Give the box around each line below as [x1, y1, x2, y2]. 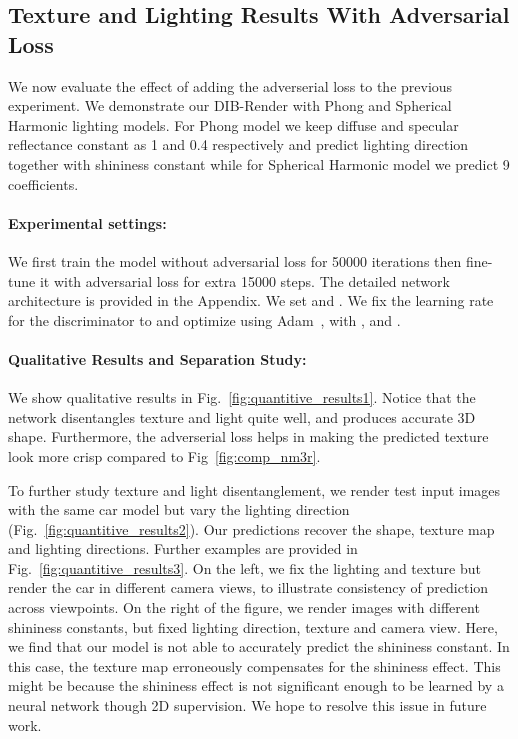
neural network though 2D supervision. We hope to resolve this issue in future [8, 695, 487, 716]
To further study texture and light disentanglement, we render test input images [8, 479, 501, 500]
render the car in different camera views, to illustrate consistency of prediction [8, 577, 489, 598]
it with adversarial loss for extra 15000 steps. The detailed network [39, 270, 450, 291]
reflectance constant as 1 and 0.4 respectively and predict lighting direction [8, 134, 469, 155]
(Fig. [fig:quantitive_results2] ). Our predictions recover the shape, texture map [8, 518, 495, 539]
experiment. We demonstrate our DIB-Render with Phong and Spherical [8, 95, 452, 116]
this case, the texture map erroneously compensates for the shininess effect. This [8, 655, 501, 676]
